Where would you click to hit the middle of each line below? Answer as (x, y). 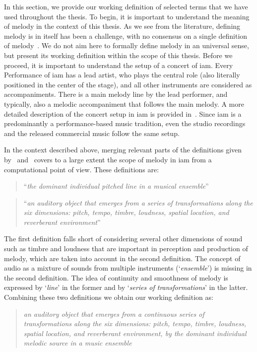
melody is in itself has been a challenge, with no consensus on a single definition (126, 35)
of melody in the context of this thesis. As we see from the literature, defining (122, 26)
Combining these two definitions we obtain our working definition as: (109, 297)
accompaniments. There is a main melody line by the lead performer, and (116, 94)
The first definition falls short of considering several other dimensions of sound (123, 239)
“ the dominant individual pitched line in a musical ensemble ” (116, 186)
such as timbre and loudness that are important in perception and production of (126, 248)
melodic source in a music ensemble (78, 343)
